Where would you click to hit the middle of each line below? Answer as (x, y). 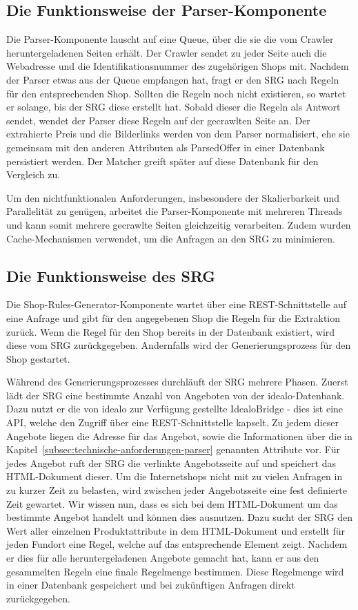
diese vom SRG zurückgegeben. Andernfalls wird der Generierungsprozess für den (179, 345)
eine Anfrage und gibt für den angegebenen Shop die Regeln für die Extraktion (173, 317)
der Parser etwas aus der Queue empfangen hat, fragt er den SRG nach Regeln (173, 79)
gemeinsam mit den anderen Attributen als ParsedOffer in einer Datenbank (166, 147)
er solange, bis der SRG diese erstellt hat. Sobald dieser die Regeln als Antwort (173, 107)
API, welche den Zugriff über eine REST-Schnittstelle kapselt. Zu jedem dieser (172, 422)
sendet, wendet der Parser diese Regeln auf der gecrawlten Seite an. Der (158, 120)
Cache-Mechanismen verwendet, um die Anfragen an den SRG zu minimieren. (171, 238)
